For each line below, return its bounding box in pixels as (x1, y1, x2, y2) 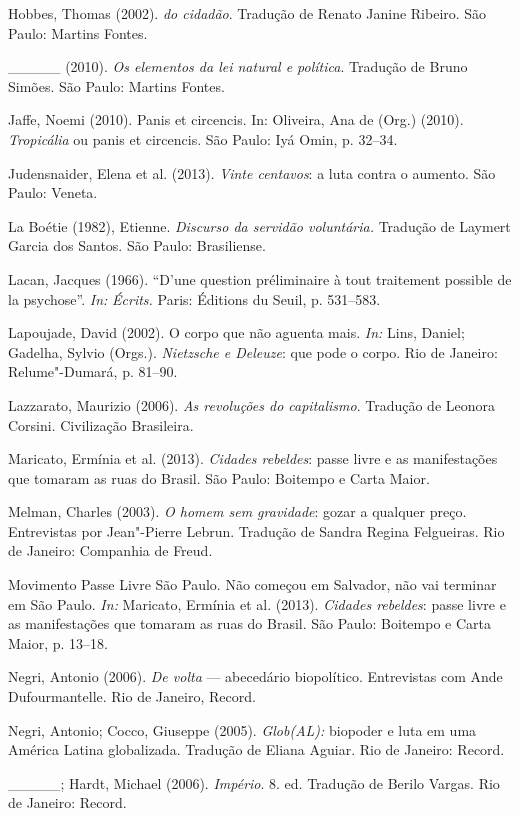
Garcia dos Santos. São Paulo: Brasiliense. (8, 235, 266, 256)
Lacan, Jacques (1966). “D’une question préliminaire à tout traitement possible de (8, 268, 512, 289)
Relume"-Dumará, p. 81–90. (8, 361, 178, 382)
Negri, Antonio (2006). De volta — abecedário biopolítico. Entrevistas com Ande (8, 666, 503, 687)
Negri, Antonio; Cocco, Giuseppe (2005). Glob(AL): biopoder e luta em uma (8, 719, 477, 740)
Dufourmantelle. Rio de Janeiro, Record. (8, 686, 256, 707)
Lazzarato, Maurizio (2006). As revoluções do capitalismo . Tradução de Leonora (8, 394, 496, 415)
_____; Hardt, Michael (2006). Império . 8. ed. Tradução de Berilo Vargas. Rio (8, 772, 500, 793)
